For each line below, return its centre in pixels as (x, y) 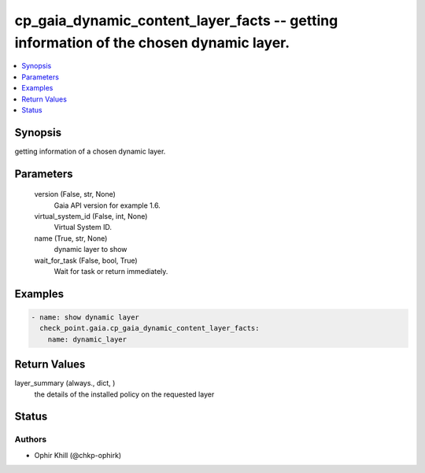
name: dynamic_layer (87, 339)
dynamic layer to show (91, 249)
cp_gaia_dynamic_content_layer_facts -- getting (176, 20)
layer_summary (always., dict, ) (65, 383)
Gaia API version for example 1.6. (107, 205)
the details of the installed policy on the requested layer (124, 394)
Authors (31, 439)
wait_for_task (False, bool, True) (86, 261)
